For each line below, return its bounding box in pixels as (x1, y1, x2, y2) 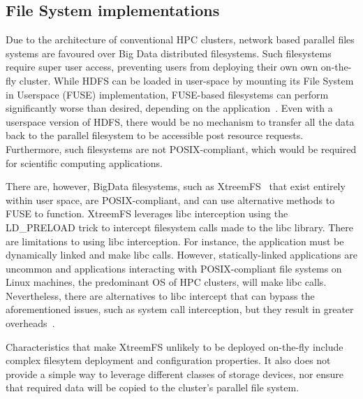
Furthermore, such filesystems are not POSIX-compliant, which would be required (6, 141, 357, 156)
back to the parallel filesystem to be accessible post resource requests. (6, 128, 304, 143)
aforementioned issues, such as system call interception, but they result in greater (6, 302, 354, 317)
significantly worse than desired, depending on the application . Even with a (6, 101, 333, 115)
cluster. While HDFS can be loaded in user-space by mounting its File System (19, 73, 354, 87)
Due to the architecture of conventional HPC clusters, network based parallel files (6, 32, 355, 47)
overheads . (6, 316, 55, 331)
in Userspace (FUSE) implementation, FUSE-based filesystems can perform (6, 87, 329, 101)
